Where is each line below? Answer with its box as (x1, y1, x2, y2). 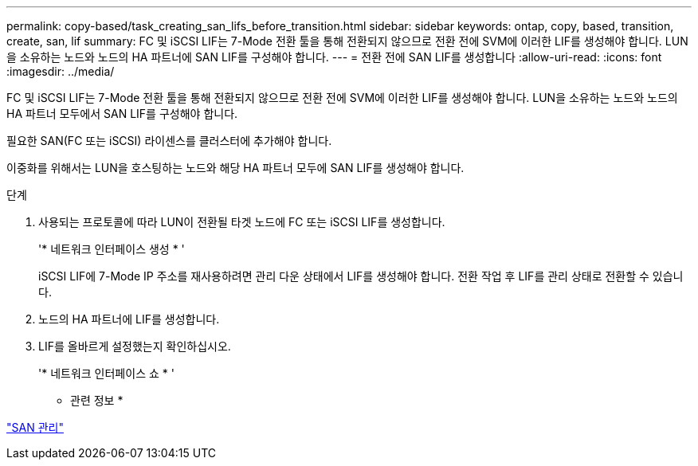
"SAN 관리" (6, 421, 64, 434)
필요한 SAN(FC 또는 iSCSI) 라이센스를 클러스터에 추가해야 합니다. (6, 134, 332, 147)
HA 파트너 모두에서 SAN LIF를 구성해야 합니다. (6, 107, 238, 120)
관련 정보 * (70, 394, 124, 407)
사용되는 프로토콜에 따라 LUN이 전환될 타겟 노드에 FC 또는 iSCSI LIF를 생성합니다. (38, 215, 445, 229)
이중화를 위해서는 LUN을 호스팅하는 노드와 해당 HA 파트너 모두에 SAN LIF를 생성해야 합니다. (6, 161, 465, 174)
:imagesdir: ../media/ (6, 65, 115, 78)
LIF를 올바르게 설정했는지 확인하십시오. (38, 339, 231, 353)
